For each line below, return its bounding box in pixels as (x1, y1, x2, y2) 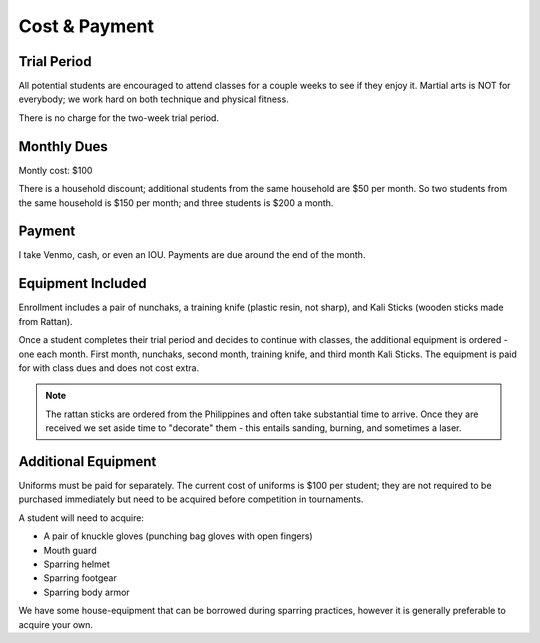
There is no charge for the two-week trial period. (18, 111, 220, 124)
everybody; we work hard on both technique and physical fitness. (18, 93, 289, 105)
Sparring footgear (43, 572, 117, 584)
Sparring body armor (43, 586, 130, 598)
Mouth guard (43, 544, 97, 556)
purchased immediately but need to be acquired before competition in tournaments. (18, 493, 364, 505)
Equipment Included (18, 275, 147, 292)
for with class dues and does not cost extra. (18, 361, 200, 374)
